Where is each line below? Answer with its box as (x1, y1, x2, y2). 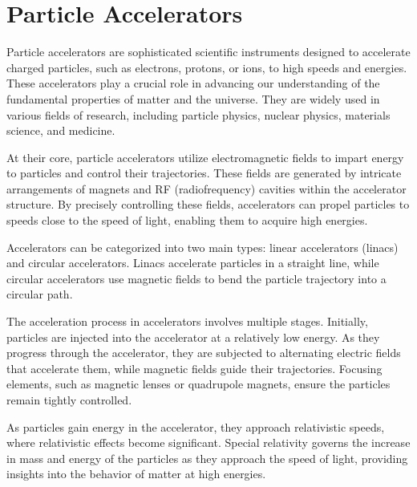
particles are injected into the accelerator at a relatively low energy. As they (6, 328, 380, 345)
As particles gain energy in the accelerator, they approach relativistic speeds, (6, 418, 385, 435)
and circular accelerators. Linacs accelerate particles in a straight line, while (6, 254, 379, 271)
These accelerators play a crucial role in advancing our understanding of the (6, 75, 380, 91)
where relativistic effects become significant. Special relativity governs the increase (6, 434, 411, 451)
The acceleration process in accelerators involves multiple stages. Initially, (6, 313, 368, 330)
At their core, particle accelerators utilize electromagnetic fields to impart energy (6, 148, 404, 165)
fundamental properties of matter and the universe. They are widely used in (6, 90, 380, 107)
